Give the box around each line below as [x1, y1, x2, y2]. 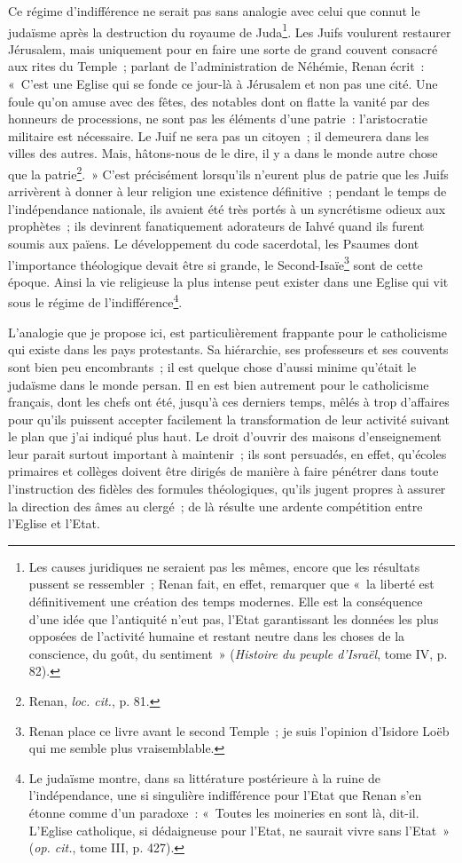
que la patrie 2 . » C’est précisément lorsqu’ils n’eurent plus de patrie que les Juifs [8, 162, 449, 183]
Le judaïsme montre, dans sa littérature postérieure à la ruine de [28, 768, 381, 787]
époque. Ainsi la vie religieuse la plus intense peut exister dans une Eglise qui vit [8, 272, 449, 290]
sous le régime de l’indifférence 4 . [8, 290, 183, 312]
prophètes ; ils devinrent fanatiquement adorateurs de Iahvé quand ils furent [8, 217, 425, 235]
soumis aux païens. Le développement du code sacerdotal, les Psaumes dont [8, 234, 419, 253]
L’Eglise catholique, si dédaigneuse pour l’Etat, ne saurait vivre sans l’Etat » [28, 820, 450, 839]
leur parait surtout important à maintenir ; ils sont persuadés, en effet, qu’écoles [8, 444, 447, 463]
